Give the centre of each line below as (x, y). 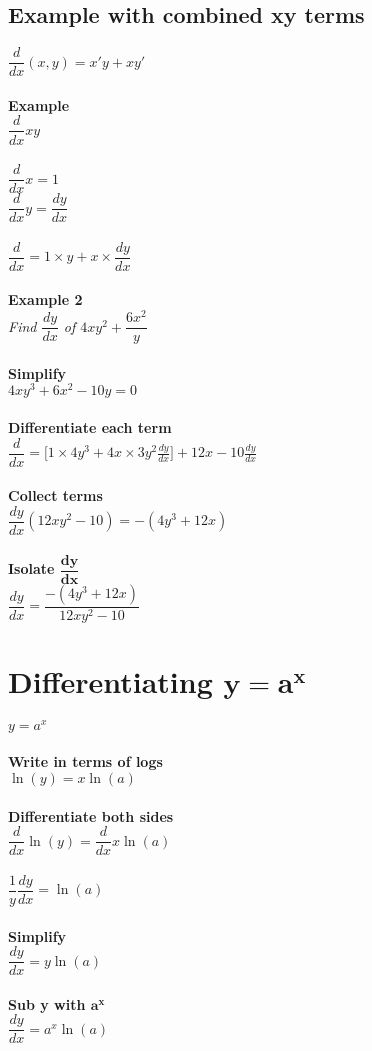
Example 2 (45, 299)
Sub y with (47, 1003)
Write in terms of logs (85, 761)
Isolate (31, 568)
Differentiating (110, 680)
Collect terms (55, 495)
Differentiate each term (90, 427)
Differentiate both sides (91, 815)
